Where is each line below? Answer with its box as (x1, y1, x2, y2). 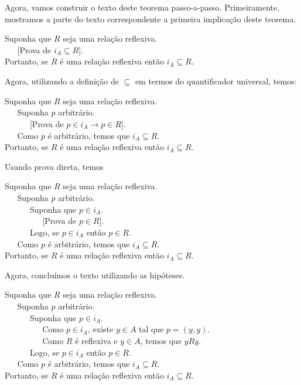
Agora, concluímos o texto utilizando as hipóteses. (5, 268, 185, 281)
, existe (88, 323, 114, 335)
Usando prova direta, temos (5, 160, 104, 172)
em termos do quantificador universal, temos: (135, 75, 297, 87)
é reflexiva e (75, 335, 118, 346)
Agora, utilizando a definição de (5, 75, 119, 87)
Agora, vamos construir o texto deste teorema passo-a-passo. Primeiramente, (5, 1, 280, 13)
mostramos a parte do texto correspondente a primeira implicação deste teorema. (5, 12, 296, 25)
